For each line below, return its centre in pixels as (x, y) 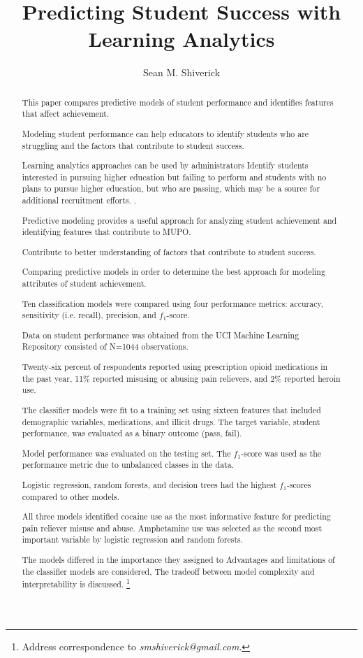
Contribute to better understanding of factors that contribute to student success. (169, 251)
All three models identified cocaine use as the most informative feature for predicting (176, 516)
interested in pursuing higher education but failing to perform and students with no (174, 177)
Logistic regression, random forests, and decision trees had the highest (149, 484)
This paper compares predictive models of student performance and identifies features (178, 102)
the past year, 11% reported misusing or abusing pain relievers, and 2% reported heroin (181, 378)
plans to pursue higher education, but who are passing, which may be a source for (171, 188)
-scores (299, 484)
